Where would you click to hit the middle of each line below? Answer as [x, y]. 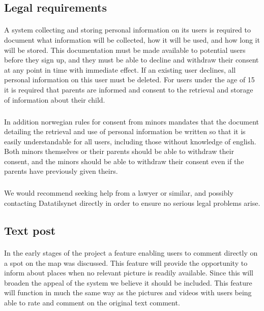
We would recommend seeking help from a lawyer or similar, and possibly [119, 193]
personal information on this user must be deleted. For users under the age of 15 [129, 80]
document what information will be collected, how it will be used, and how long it [132, 39]
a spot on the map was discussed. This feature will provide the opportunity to [126, 262]
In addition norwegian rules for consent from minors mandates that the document [132, 121]
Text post [30, 230]
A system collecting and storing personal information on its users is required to [128, 30]
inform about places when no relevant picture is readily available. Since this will [129, 273]
